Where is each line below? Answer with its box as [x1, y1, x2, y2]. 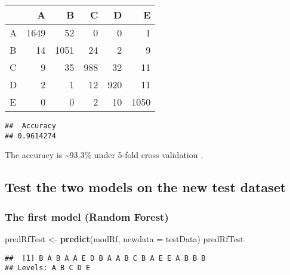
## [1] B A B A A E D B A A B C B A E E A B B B [5, 254, 206, 262]
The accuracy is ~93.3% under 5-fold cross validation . [5, 149, 203, 161]
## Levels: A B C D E [5, 264, 91, 273]
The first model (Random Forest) [5, 209, 169, 224]
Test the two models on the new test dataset [5, 178, 286, 196]
